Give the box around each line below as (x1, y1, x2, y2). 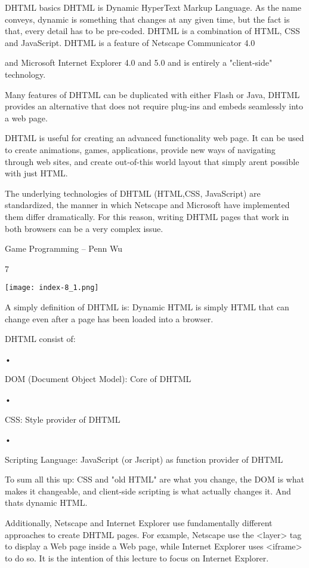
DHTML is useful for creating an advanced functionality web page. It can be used (5, 132, 304, 144)
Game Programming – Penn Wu (5, 242, 122, 255)
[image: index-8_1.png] (5, 283, 99, 292)
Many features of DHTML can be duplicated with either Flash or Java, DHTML (5, 88, 300, 100)
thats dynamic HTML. (5, 496, 88, 509)
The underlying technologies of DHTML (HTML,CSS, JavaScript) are (5, 187, 261, 199)
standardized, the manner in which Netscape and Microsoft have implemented (5, 199, 290, 211)
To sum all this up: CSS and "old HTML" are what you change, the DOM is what (5, 473, 304, 485)
